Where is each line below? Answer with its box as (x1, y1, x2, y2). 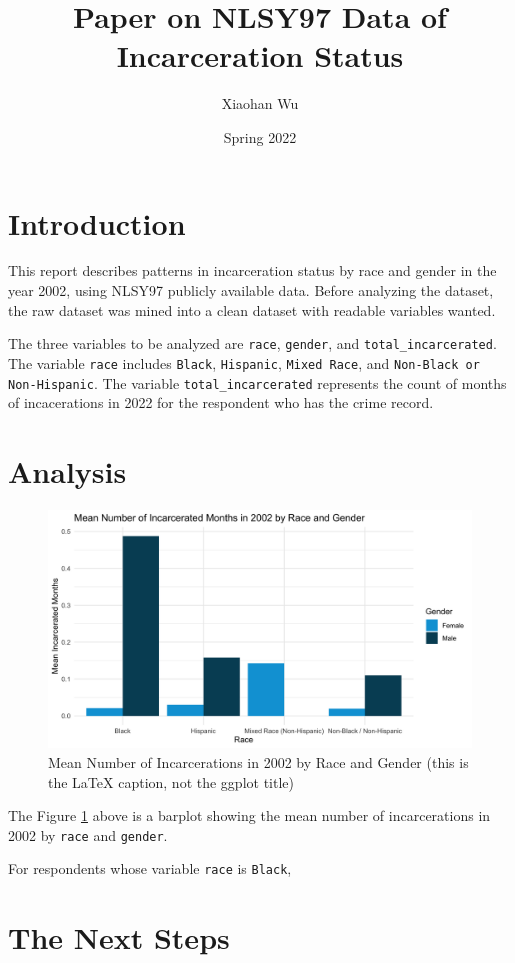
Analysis (8, 450, 127, 491)
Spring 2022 (223, 126, 297, 147)
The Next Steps (8, 917, 230, 958)
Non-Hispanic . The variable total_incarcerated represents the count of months (8, 372, 507, 393)
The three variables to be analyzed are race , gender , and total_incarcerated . (8, 333, 497, 354)
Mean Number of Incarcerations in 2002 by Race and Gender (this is (48, 752, 469, 772)
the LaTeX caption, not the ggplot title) (48, 771, 294, 792)
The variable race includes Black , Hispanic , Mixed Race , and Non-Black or (8, 352, 480, 373)
